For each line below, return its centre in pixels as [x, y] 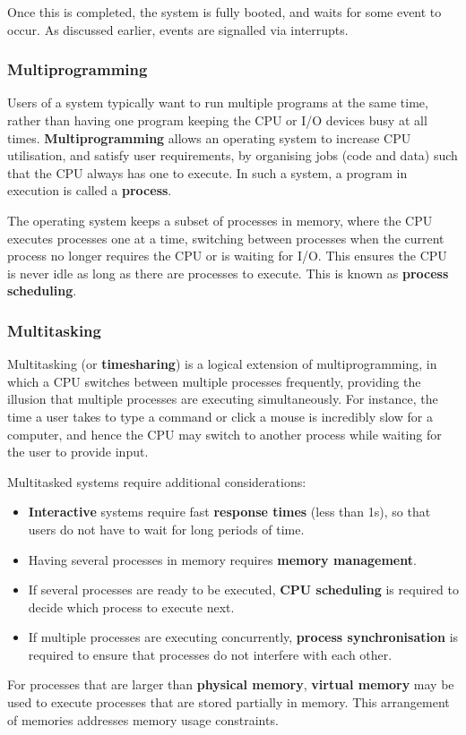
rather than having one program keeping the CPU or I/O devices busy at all [217, 120]
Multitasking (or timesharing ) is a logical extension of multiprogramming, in [222, 364]
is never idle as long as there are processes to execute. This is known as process [228, 273]
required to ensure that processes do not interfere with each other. [210, 654]
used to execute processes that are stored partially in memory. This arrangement [229, 702]
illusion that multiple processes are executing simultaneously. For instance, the [223, 399]
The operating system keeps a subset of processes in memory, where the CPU [220, 220]
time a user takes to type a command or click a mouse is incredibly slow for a [220, 416]
